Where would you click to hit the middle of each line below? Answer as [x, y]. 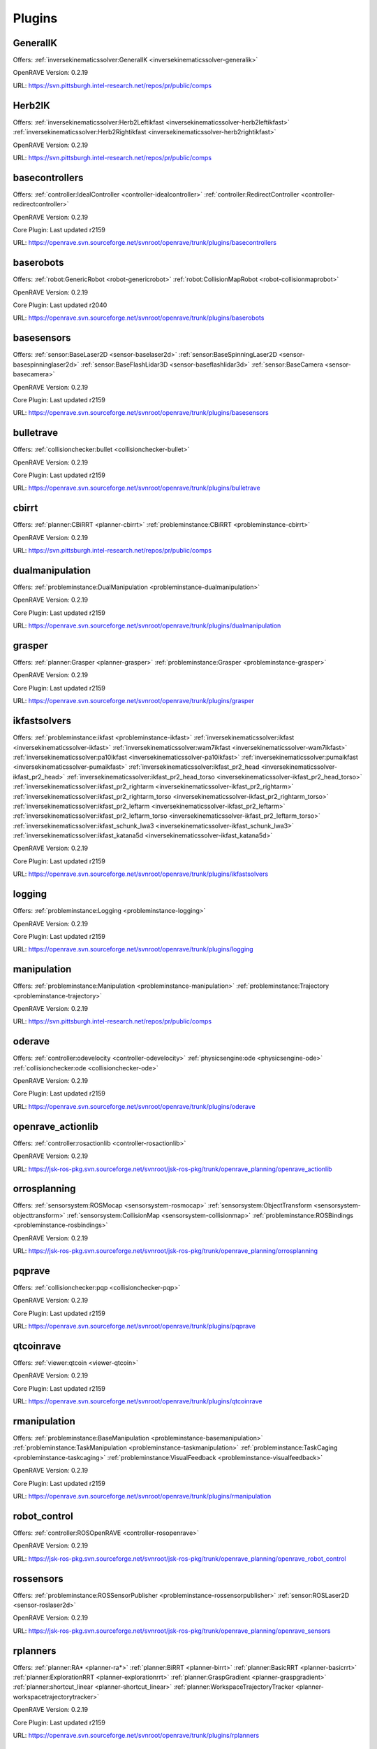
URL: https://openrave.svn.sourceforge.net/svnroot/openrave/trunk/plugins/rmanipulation [142, 1496]
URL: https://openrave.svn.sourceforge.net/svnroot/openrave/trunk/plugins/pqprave [134, 1326]
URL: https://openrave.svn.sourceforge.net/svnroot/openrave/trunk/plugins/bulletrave [137, 488]
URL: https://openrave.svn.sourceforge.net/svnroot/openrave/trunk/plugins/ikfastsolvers [141, 874]
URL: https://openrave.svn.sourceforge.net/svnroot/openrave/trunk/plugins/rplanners [136, 1736]
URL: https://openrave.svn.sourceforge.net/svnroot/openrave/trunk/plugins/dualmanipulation [147, 625]
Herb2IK [31, 105]
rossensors [38, 1579]
